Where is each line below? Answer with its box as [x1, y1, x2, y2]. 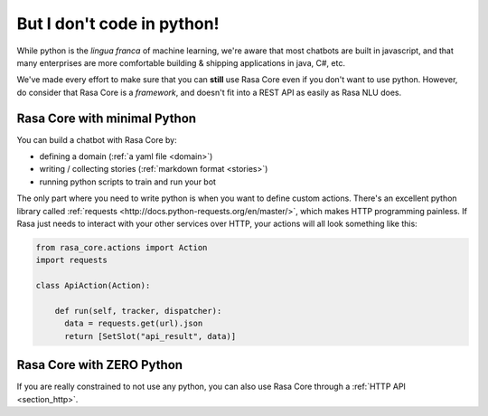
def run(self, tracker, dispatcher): [54, 306, 222, 316]
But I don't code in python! [16, 14, 220, 33]
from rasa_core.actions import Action [35, 242, 208, 252]
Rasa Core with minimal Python [16, 110, 197, 126]
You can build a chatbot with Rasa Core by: [16, 134, 177, 145]
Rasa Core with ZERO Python [16, 357, 183, 373]
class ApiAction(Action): [35, 280, 151, 291]
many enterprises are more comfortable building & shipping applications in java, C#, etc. [16, 57, 345, 68]
